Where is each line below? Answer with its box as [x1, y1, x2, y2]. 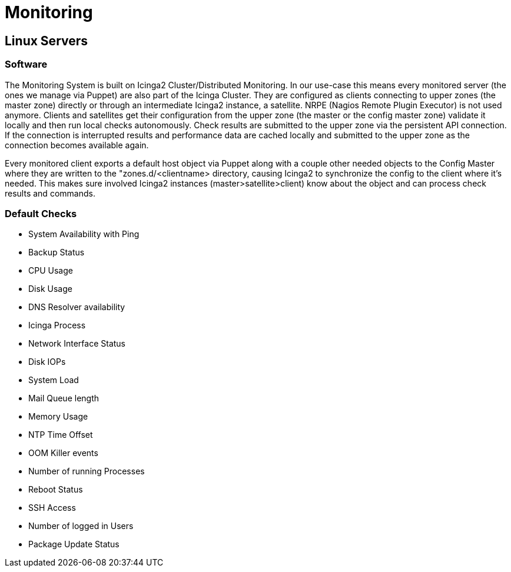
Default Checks [5, 207, 77, 220]
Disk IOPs [28, 357, 66, 367]
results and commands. [5, 188, 95, 198]
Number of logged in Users [28, 521, 134, 531]
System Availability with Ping [28, 229, 140, 240]
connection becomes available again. [5, 139, 149, 150]
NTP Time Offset [28, 430, 93, 440]
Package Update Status [28, 539, 120, 550]
